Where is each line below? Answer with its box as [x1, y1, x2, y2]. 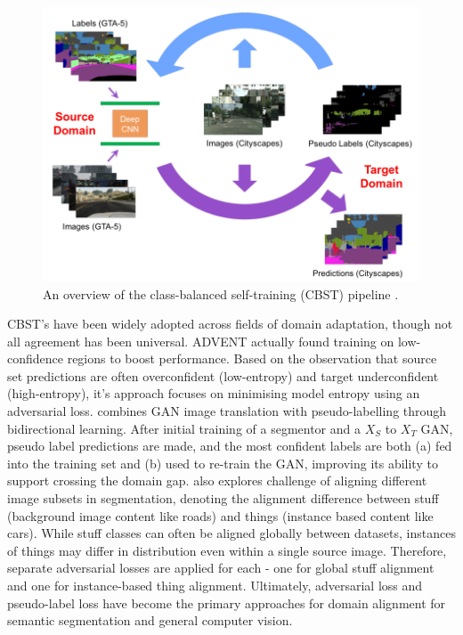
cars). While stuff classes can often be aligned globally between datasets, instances [7, 524, 456, 542]
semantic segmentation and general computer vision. [7, 611, 293, 630]
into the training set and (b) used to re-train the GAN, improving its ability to [7, 453, 438, 472]
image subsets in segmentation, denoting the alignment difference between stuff [7, 489, 439, 508]
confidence [7, 349, 63, 368]
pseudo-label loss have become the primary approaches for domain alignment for [7, 593, 446, 612]
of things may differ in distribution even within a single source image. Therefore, [7, 541, 447, 559]
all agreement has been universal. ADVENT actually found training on [7, 331, 394, 350]
